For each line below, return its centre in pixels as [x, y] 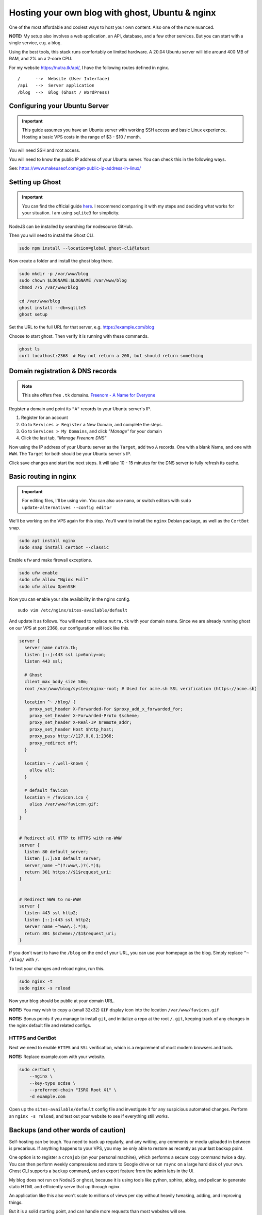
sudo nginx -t [36, 981]
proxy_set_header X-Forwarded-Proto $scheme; [84, 716]
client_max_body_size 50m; [57, 682]
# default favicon [46, 790]
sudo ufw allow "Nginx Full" [54, 580]
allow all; [42, 770]
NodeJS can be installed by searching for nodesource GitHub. [71, 226]
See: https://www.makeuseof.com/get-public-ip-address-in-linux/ [75, 168]
